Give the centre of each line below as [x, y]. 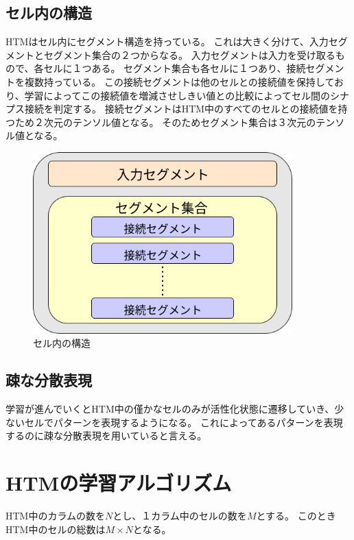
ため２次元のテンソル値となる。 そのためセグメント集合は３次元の [165, 122]
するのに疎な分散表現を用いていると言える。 [106, 435]
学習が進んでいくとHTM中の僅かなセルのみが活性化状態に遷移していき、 [170, 409]
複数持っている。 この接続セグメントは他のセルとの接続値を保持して [179, 81]
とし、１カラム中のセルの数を [180, 516]
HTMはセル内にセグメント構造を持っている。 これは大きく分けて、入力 [167, 41]
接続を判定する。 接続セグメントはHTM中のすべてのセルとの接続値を [181, 109]
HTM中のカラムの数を [56, 516]
